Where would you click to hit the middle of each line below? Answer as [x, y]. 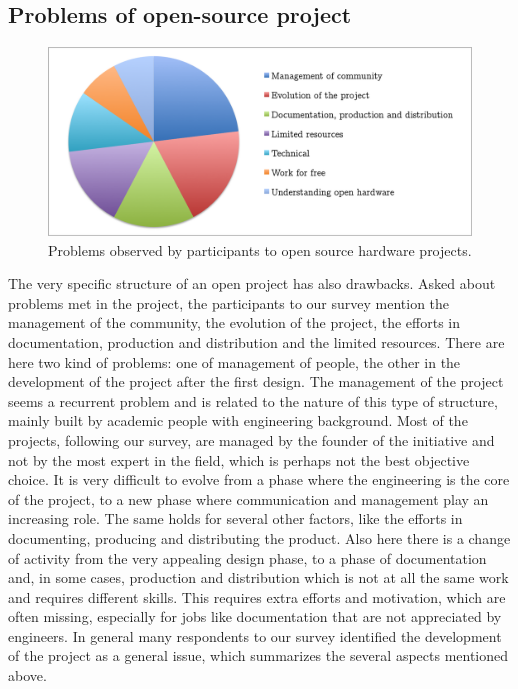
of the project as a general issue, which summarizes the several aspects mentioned [258, 655]
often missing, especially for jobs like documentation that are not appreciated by [255, 616]
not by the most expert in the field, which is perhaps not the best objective [239, 459]
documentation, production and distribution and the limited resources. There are [256, 341]
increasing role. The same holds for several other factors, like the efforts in [235, 518]
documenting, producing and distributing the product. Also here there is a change [259, 537]
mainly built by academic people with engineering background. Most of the [238, 420]
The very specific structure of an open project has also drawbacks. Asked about [252, 283]
